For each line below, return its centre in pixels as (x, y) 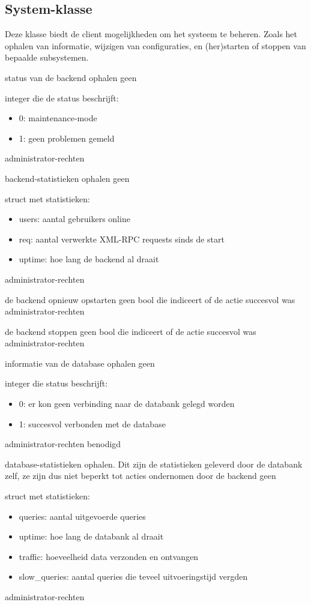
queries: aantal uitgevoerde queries (82, 516)
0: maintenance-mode (58, 118)
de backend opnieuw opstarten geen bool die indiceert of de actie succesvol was (150, 299)
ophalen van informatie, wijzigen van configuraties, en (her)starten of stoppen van (155, 45)
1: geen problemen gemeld (67, 138)
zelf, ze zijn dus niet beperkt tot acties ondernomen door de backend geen (140, 476)
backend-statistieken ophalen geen (67, 178)
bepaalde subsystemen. (47, 57)
